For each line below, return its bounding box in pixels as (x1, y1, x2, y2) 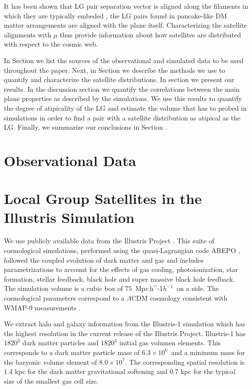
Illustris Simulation (4, 207, 135, 227)
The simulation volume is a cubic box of (4, 283, 123, 293)
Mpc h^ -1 (135, 283, 163, 293)
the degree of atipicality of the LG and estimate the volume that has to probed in (4, 102, 247, 113)
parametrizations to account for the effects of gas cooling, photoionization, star (4, 264, 238, 274)
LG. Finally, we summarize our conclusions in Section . (4, 122, 167, 132)
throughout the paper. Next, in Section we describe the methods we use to (4, 65, 225, 75)
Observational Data (4, 150, 136, 170)
